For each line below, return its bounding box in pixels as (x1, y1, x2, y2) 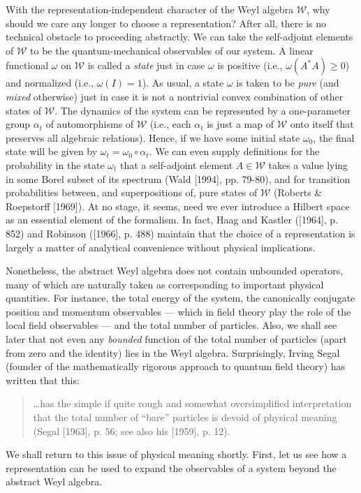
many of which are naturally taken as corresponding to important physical (6, 277, 324, 291)
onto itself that (290, 117, 354, 131)
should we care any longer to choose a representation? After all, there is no (6, 15, 327, 30)
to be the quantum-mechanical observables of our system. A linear (30, 43, 314, 57)
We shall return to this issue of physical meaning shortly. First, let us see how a (6, 447, 347, 462)
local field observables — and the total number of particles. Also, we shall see (6, 318, 337, 332)
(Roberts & (274, 185, 323, 200)
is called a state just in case (87, 58, 205, 73)
